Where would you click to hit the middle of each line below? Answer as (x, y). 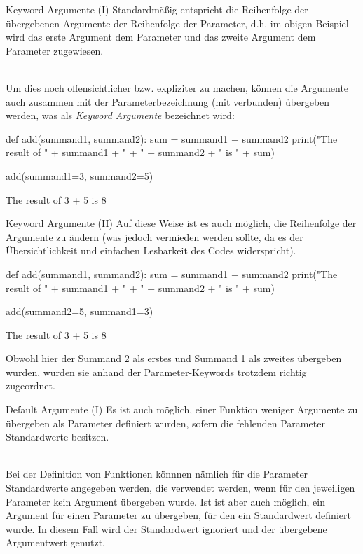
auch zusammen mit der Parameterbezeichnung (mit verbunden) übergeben (168, 101)
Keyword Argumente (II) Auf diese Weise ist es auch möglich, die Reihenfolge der (181, 223)
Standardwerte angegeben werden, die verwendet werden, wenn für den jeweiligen (180, 488)
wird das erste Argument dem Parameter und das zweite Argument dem (161, 37)
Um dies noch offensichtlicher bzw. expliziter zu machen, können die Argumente (177, 87)
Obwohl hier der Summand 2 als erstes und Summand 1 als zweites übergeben (174, 358)
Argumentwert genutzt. (56, 542)
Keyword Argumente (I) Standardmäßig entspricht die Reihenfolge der (157, 9)
